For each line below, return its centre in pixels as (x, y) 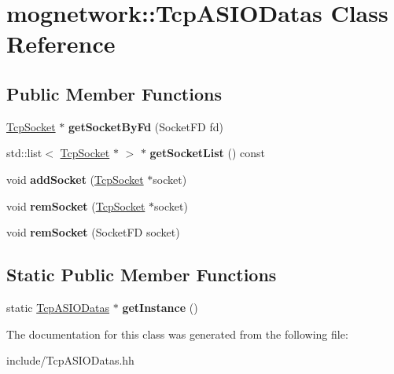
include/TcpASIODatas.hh (70, 360)
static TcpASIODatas (58, 307)
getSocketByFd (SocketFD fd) (145, 126)
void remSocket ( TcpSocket (76, 205)
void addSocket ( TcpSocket (75, 179)
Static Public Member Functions (142, 275)
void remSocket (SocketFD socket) (93, 232)
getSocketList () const (208, 153)
